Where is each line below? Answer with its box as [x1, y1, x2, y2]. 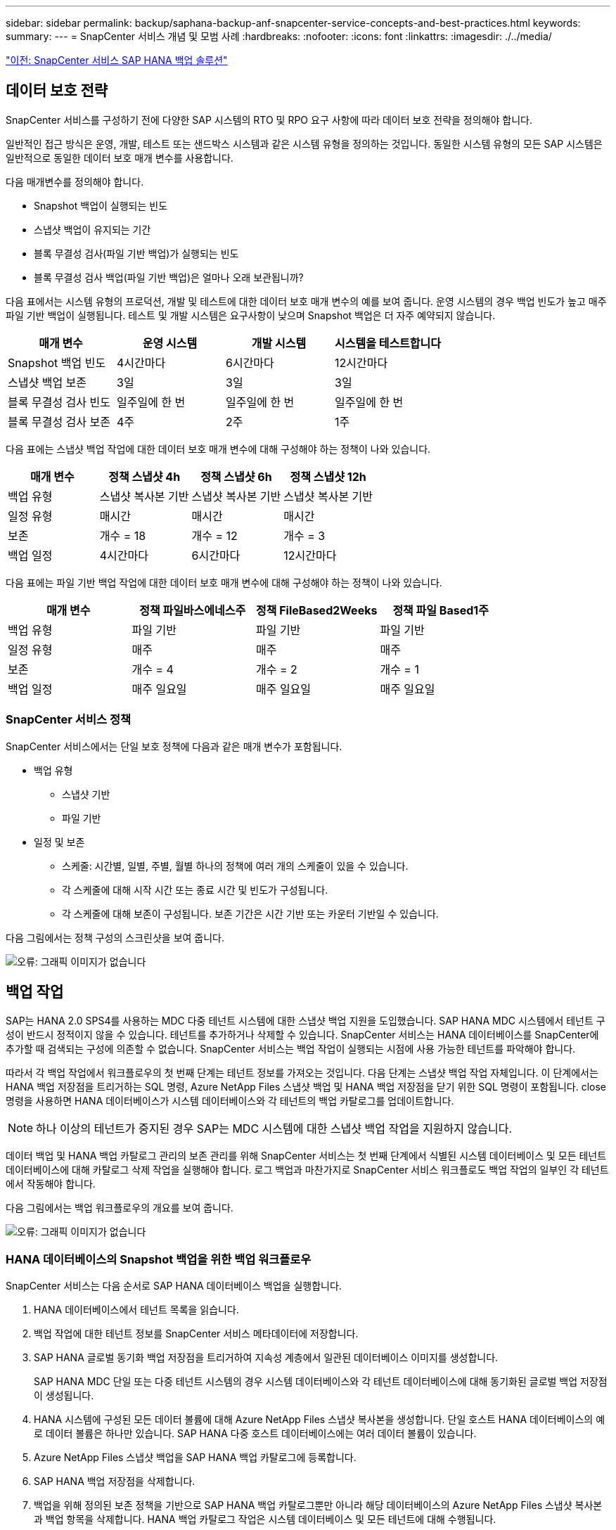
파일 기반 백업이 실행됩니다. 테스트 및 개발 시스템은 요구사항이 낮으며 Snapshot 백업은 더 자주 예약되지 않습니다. [6, 309, 496, 321]
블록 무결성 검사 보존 [8, 414, 110, 429]
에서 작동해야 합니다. [6, 1178, 96, 1190]
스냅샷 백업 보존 [8, 375, 87, 390]
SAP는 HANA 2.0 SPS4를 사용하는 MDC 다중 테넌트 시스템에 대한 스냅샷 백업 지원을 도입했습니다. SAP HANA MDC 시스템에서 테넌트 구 [6, 1015, 605, 1027]
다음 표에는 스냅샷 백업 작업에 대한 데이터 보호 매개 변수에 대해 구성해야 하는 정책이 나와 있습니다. [6, 442, 431, 455]
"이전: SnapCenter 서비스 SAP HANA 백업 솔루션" [6, 54, 228, 66]
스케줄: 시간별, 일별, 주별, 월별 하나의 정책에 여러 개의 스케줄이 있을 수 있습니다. [62, 859, 409, 872]
